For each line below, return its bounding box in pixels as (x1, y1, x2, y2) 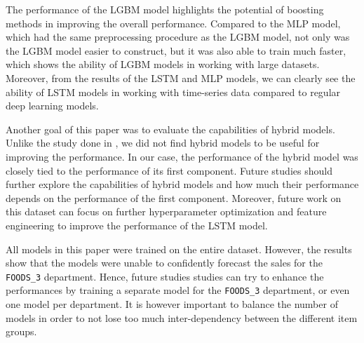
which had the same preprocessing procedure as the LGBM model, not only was (6, 29, 350, 44)
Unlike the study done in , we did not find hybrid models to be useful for (6, 135, 320, 150)
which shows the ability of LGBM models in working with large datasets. (6, 57, 320, 72)
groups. (6, 324, 37, 339)
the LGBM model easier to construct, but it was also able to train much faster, (6, 43, 346, 58)
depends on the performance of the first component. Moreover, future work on (6, 190, 342, 205)
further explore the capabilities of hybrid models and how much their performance (6, 177, 359, 191)
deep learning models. (6, 98, 99, 113)
